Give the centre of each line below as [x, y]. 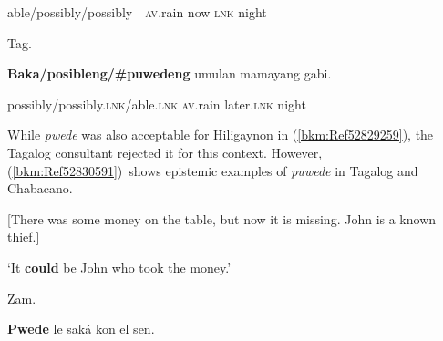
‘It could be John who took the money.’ [119, 267]
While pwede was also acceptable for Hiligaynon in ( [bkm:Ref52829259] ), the [221, 134]
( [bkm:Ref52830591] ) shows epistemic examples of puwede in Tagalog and [213, 170]
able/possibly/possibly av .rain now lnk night [137, 12]
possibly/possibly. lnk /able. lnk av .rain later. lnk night [157, 103]
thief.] [24, 237]
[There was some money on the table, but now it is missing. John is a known [222, 218]
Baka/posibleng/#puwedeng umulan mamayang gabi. [170, 73]
